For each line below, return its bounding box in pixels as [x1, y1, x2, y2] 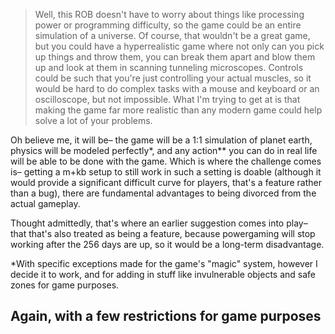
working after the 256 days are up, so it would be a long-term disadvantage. [10, 239, 325, 250]
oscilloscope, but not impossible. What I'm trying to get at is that [34, 94, 301, 105]
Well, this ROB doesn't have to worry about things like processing [34, 9, 305, 20]
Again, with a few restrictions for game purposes [10, 308, 322, 325]
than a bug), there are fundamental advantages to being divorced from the [10, 187, 317, 199]
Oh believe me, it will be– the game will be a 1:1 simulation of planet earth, [10, 134, 313, 146]
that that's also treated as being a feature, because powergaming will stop [10, 228, 316, 239]
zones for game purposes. [10, 279, 120, 291]
